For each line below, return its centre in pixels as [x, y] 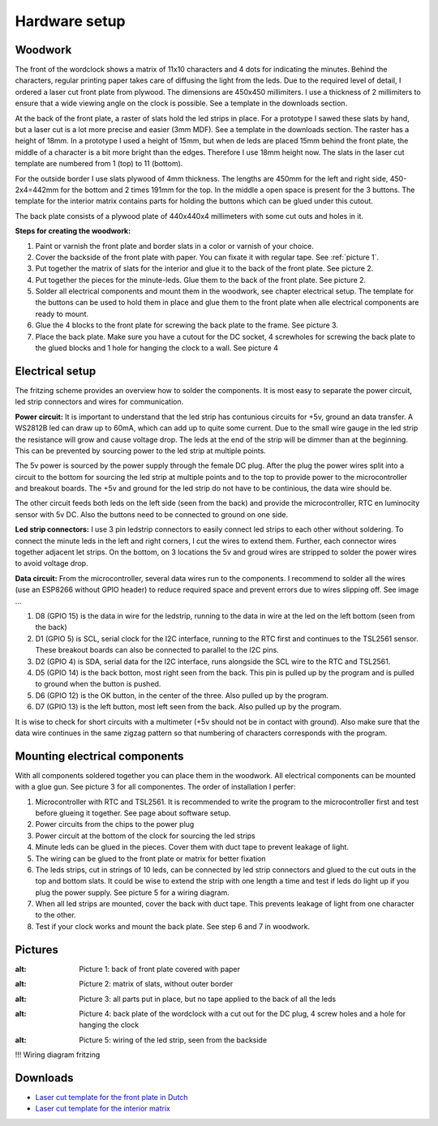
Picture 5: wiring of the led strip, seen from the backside [173, 1040]
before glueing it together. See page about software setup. [133, 813]
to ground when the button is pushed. [98, 684]
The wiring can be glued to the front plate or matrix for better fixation [151, 858]
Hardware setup [70, 21]
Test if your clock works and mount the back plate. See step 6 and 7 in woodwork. [173, 926]
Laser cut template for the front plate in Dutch [112, 1098]
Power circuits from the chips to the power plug [115, 824]
